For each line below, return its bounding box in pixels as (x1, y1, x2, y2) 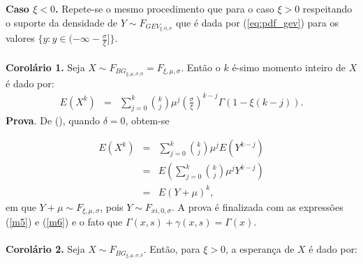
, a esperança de (225, 242, 295, 256)
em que (6, 199, 36, 214)
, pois (100, 199, 124, 214)
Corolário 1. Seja (6, 59, 85, 74)
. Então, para (143, 242, 200, 256)
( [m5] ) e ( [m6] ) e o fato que (6, 214, 123, 229)
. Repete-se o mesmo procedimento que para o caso (55, 1, 274, 15)
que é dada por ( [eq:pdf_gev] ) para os (175, 15, 339, 29)
